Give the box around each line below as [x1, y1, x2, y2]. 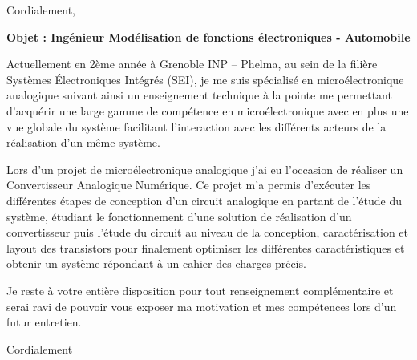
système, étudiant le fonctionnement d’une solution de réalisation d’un [6, 208, 352, 224]
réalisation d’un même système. [6, 134, 160, 151]
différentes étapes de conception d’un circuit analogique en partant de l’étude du [6, 192, 403, 208]
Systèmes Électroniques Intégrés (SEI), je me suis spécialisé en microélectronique [6, 71, 404, 87]
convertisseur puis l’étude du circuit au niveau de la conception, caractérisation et [6, 224, 409, 241]
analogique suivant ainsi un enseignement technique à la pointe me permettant [6, 87, 392, 103]
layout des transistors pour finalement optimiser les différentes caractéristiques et [6, 239, 405, 256]
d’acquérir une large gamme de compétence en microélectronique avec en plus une [6, 102, 409, 119]
